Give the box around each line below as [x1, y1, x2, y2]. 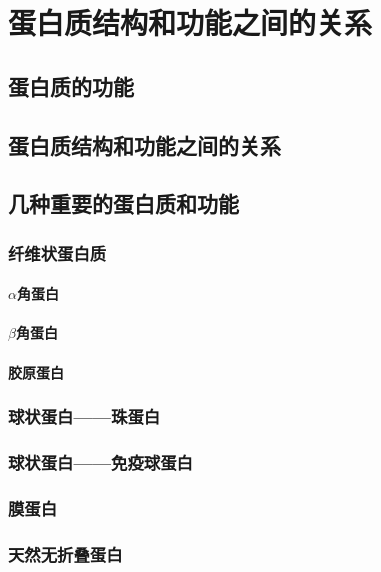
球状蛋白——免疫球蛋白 [8, 449, 193, 474]
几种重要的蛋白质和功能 [8, 188, 239, 219]
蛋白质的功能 [8, 70, 134, 101]
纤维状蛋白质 [8, 240, 107, 265]
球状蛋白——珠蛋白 [8, 404, 161, 429]
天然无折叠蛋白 [8, 541, 123, 566]
